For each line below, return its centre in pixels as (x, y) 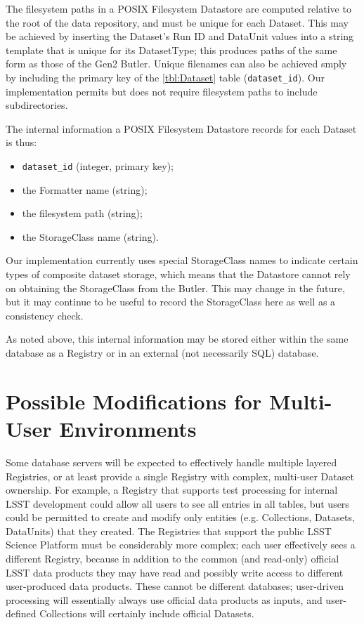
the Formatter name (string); (85, 189)
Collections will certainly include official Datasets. (147, 613)
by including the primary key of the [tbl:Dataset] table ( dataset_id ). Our (165, 77)
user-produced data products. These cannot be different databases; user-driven (175, 586)
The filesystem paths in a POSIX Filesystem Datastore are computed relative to (178, 8)
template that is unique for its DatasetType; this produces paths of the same (171, 50)
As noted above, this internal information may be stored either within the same (177, 339)
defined (21, 613)
